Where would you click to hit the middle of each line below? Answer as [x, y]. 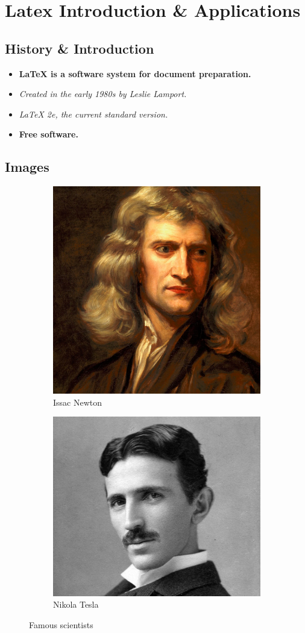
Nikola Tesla [76, 604]
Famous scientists [61, 624]
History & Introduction [80, 48]
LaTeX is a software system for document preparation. [135, 73]
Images [27, 167]
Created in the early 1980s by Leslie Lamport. [103, 94]
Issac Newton [78, 402]
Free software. [49, 134]
